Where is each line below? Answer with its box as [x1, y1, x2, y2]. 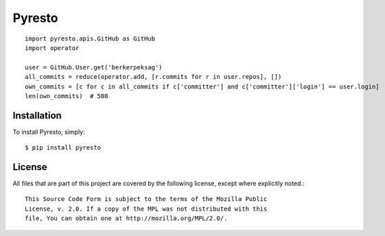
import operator [25, 44, 80, 51]
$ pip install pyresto [25, 144, 102, 152]
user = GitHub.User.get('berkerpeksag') [25, 63, 163, 71]
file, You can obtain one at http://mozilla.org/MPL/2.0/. [25, 215, 228, 222]
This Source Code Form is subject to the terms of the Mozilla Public [25, 196, 268, 203]
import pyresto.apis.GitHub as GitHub [25, 34, 156, 43]
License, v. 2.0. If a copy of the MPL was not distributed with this [25, 204, 268, 213]
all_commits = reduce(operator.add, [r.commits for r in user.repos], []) [25, 73, 282, 81]
